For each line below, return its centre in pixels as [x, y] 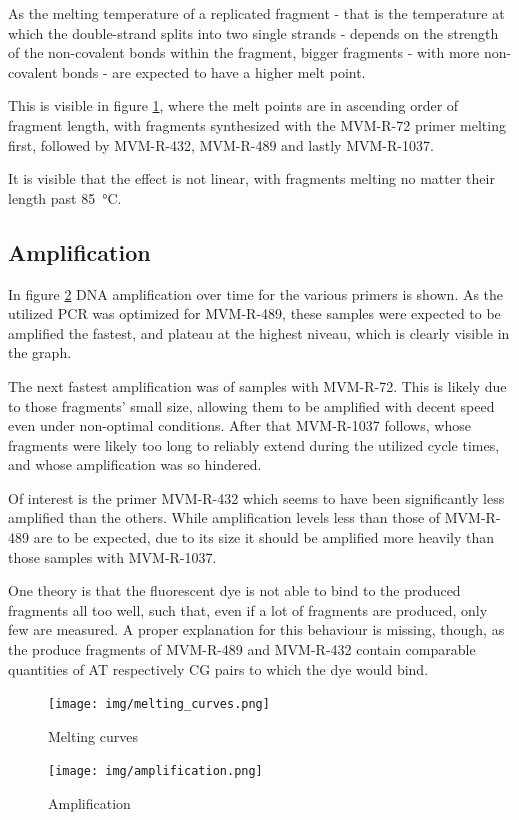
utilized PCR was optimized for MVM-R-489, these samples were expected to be [254, 313]
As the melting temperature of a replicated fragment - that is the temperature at [256, 13]
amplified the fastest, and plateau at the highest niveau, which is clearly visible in [259, 332]
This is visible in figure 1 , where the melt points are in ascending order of [233, 105]
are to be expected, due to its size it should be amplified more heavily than [264, 537]
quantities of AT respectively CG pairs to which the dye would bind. [218, 668]
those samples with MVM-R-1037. [112, 556]
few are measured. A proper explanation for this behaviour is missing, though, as [256, 629]
